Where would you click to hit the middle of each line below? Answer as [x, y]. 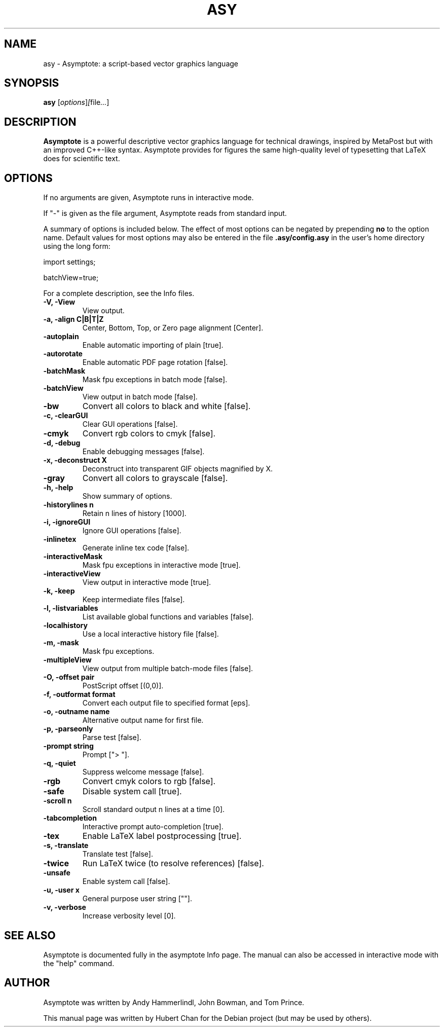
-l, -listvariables [71, 608]
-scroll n [58, 801]
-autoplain [61, 337]
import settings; [69, 262]
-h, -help [58, 488]
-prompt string [68, 746]
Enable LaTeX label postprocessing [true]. [162, 836]
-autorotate [63, 354]
